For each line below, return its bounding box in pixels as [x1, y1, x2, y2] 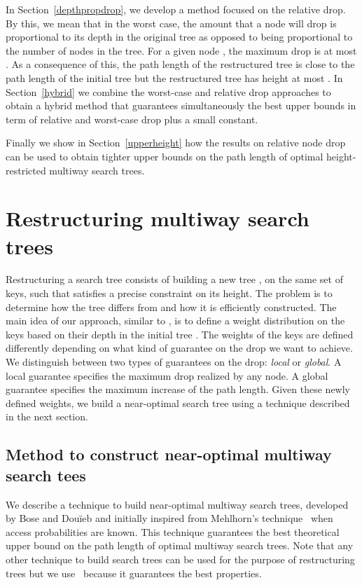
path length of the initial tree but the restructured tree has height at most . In [6, 70, 343, 85]
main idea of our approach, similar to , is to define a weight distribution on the [6, 313, 345, 328]
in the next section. [6, 409, 88, 424]
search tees [6, 464, 86, 486]
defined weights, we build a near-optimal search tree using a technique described [6, 395, 350, 410]
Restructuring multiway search [6, 204, 309, 233]
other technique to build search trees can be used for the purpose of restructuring [6, 551, 355, 566]
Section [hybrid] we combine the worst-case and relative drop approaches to [6, 84, 331, 99]
